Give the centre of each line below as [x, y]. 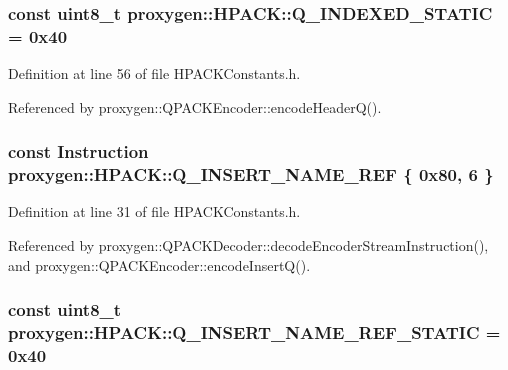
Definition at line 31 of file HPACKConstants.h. [154, 211]
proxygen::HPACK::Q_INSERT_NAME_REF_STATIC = [254, 332]
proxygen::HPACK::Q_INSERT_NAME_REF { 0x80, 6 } [251, 174]
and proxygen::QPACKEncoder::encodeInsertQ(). [159, 264]
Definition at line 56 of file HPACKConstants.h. [154, 73]
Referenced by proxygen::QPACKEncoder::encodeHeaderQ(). [195, 106]
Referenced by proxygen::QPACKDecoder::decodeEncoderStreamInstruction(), [248, 245]
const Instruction [78, 151]
